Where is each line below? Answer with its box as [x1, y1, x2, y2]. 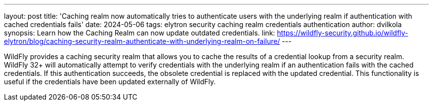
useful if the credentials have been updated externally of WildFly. [4, 77, 216, 86]
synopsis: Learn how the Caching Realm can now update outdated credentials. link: [4, 29, 275, 37]
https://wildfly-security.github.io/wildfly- [277, 29, 408, 37]
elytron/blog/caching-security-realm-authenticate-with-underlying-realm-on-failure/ [4, 37, 280, 45]
